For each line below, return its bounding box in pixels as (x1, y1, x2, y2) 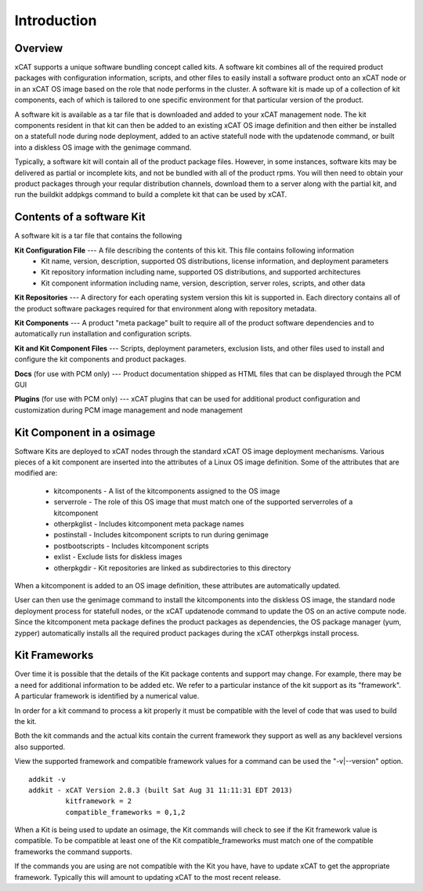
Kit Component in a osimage (14, 426, 156, 439)
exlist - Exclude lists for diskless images (53, 552, 183, 562)
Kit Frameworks (14, 649, 94, 662)
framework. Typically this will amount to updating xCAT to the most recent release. (14, 872, 281, 882)
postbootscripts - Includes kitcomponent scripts (53, 541, 209, 551)
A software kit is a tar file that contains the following (14, 231, 183, 241)
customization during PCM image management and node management (14, 405, 243, 415)
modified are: (14, 468, 58, 478)
